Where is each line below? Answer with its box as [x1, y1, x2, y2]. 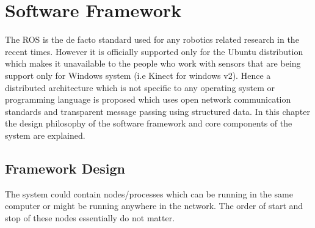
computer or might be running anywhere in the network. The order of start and [5, 199, 303, 212]
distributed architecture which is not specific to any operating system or [5, 81, 275, 94]
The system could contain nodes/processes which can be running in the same [5, 187, 293, 200]
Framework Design [5, 158, 125, 177]
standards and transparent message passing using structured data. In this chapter [5, 105, 310, 117]
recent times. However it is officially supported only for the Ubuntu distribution [5, 45, 303, 57]
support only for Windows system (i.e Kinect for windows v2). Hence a [5, 68, 271, 81]
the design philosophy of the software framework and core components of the [5, 117, 292, 130]
